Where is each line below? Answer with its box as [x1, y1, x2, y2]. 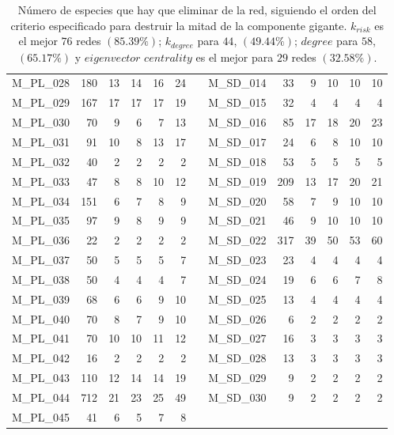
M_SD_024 [208, 270, 267, 287]
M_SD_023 [208, 252, 267, 268]
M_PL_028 [12, 74, 70, 91]
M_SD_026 [208, 310, 267, 327]
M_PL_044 [12, 388, 70, 405]
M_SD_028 [208, 350, 267, 366]
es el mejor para [195, 48, 274, 65]
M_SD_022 [208, 232, 267, 248]
